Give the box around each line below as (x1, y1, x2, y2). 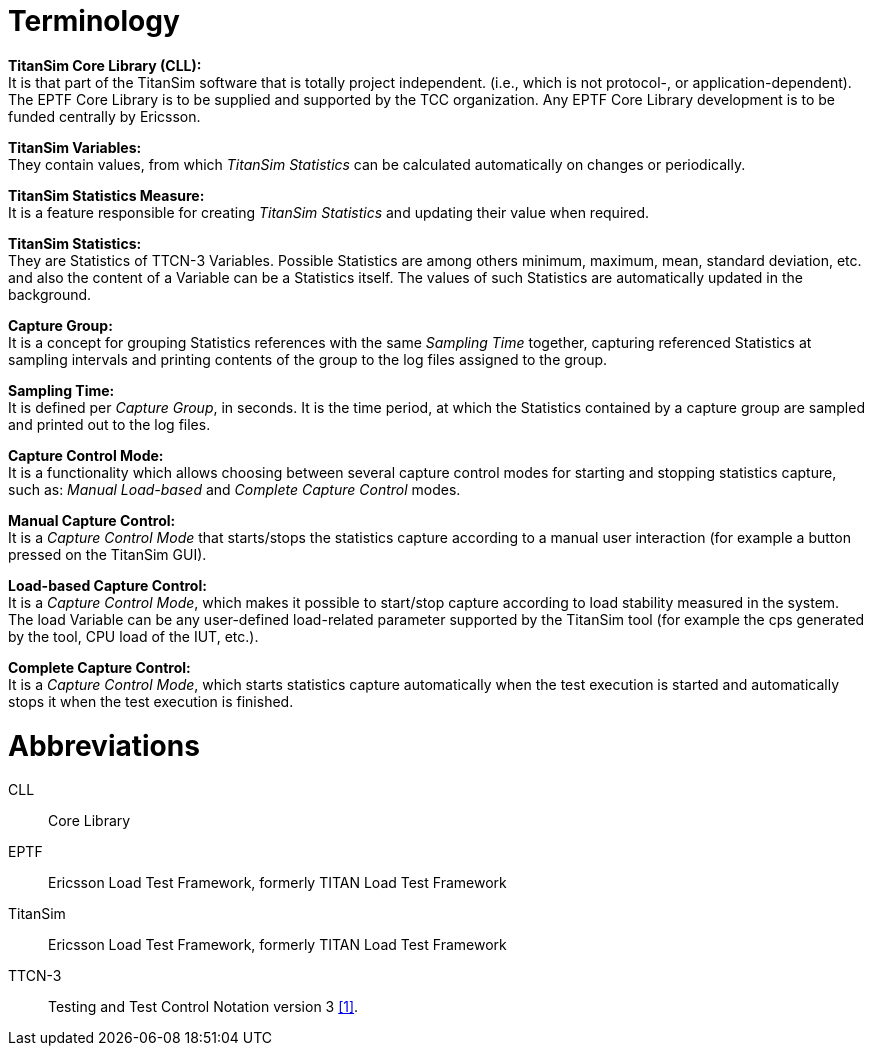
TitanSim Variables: (8, 138, 142, 156)
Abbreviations (8, 728, 200, 763)
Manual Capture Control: (8, 511, 176, 529)
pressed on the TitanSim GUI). (8, 545, 207, 563)
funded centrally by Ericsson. (8, 107, 201, 125)
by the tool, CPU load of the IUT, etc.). (8, 627, 259, 645)
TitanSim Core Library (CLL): (8, 56, 202, 74)
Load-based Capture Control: (8, 576, 207, 594)
